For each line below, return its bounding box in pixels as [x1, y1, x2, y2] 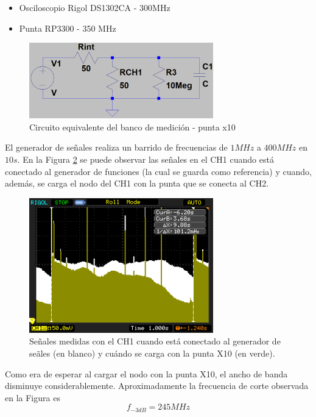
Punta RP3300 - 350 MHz [19, 21, 116, 34]
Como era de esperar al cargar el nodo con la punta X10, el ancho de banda [5, 367, 288, 380]
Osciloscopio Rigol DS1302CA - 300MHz [19, 1, 170, 13]
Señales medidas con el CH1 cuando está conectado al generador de [29, 335, 281, 347]
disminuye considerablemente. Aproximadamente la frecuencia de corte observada [5, 379, 309, 392]
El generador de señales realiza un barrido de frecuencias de [5, 141, 228, 154]
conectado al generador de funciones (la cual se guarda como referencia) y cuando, [5, 165, 312, 177]
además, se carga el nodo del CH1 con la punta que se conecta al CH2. [5, 177, 269, 190]
